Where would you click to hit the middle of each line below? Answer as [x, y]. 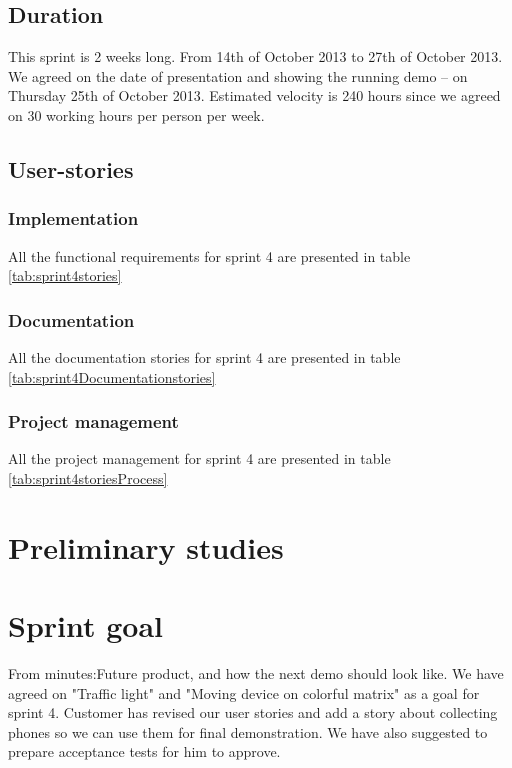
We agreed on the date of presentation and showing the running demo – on [238, 75]
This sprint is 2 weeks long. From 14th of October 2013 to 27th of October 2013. [255, 56]
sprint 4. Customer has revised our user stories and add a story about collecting [253, 712]
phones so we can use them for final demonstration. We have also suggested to [248, 731]
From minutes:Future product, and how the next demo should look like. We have [256, 673]
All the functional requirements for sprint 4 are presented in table [209, 255]
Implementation [73, 218]
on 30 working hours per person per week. [136, 114]
